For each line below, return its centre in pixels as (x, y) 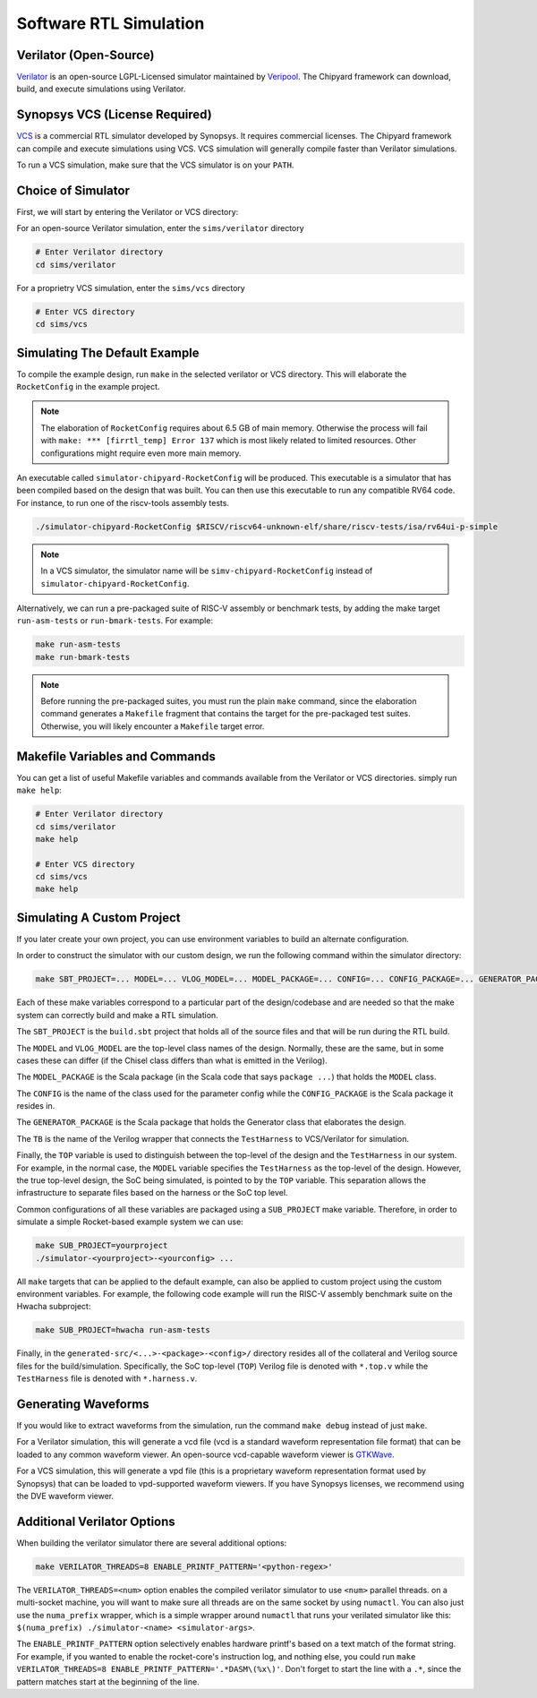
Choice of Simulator (73, 190)
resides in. (36, 1106)
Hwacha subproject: (54, 1307)
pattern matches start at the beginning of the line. (108, 1681)
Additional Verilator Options (96, 1521)
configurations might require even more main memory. (141, 453)
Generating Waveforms (83, 1404)
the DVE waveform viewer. (65, 1496)
